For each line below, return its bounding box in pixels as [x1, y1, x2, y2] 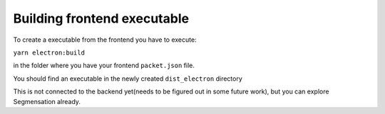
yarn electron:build [13, 48, 86, 57]
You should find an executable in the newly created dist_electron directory [13, 74, 242, 83]
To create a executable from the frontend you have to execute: [13, 35, 197, 44]
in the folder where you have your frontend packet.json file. [13, 61, 195, 70]
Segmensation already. [13, 97, 81, 106]
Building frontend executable [13, 11, 189, 26]
